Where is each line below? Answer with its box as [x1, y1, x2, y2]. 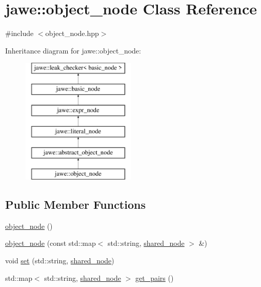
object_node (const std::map [5, 238, 96, 248]
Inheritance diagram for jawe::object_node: [5, 45, 141, 56]
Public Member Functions [5, 196, 146, 212]
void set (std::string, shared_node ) [5, 255, 114, 266]
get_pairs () [135, 272, 174, 283]
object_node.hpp [45, 28, 99, 39]
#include [5, 28, 34, 39]
